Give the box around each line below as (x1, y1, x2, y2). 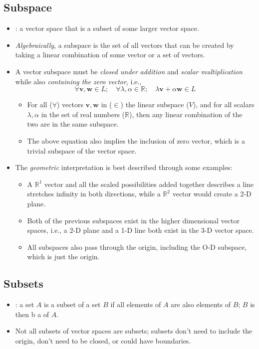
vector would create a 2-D (172, 188, 252, 199)
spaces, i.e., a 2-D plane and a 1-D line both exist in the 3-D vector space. (27, 225, 254, 235)
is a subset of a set (44, 299, 101, 310)
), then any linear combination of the (129, 109, 243, 119)
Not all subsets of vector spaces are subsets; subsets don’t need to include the (15, 326, 253, 336)
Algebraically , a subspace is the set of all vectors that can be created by (15, 39, 234, 50)
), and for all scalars (193, 99, 255, 110)
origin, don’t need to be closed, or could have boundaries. (15, 335, 191, 346)
